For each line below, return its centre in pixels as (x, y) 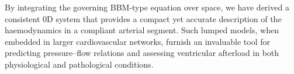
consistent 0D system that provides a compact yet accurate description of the (143, 18)
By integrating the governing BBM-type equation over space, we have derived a (147, 7)
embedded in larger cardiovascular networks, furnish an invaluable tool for (137, 41)
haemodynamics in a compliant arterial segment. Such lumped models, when (142, 30)
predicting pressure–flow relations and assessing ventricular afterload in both (142, 53)
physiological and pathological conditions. (79, 64)
